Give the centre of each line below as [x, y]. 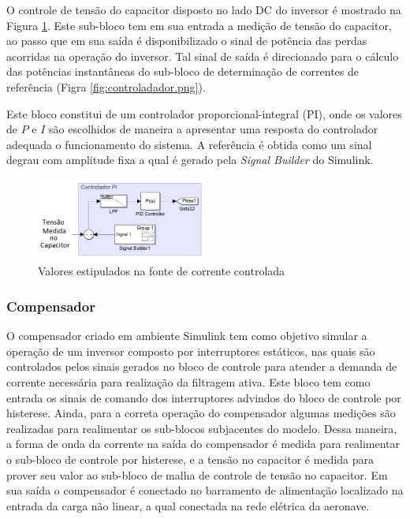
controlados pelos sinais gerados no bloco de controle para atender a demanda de [202, 366]
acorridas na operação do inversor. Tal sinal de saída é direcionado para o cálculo [203, 56]
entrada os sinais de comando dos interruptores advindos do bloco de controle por [204, 397]
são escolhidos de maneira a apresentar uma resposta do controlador [214, 129]
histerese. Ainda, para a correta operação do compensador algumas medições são [201, 413]
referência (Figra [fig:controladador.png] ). [106, 86]
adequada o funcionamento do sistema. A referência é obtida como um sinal [189, 144]
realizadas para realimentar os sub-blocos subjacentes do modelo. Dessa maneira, [202, 428]
